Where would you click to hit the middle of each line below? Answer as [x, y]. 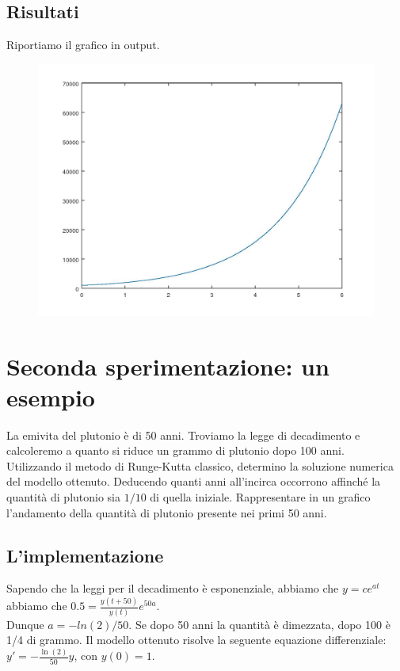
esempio [51, 396]
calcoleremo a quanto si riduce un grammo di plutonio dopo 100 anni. [175, 450]
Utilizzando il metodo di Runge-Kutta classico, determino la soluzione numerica [200, 465]
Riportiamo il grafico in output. [83, 45]
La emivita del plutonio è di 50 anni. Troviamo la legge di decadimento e [183, 435]
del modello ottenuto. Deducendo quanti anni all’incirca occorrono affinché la [194, 481]
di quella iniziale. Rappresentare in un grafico [260, 497]
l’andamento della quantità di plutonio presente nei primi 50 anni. [167, 512]
